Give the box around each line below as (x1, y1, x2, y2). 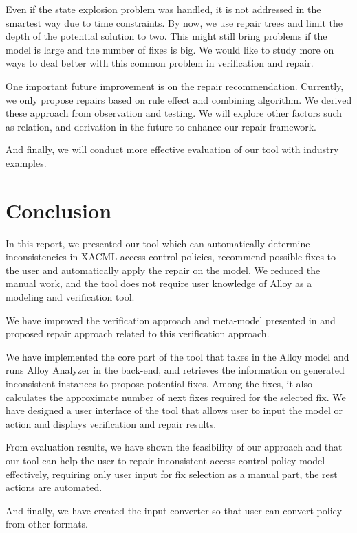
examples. (6, 155, 47, 170)
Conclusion (6, 196, 112, 224)
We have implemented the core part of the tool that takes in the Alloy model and (6, 349, 349, 363)
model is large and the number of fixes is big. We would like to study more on (6, 42, 334, 56)
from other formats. (6, 517, 88, 531)
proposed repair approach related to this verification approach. (6, 326, 270, 341)
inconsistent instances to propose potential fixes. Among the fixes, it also (6, 376, 312, 390)
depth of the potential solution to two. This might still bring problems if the (6, 29, 327, 43)
